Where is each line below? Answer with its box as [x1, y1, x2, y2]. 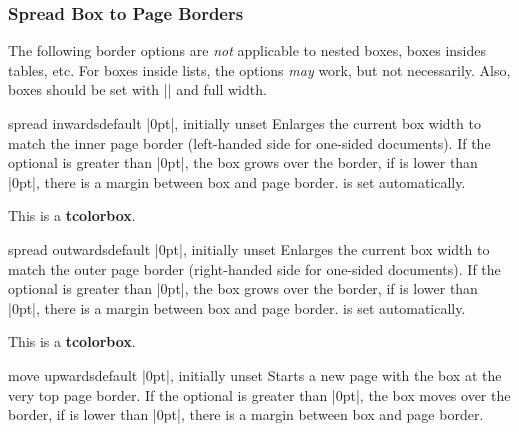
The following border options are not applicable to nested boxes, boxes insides [8, 40, 486, 61]
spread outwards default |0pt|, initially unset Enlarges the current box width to [8, 238, 490, 259]
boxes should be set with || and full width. [8, 79, 267, 100]
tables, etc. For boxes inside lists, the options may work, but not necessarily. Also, [8, 59, 511, 80]
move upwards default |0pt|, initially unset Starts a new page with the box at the [8, 364, 502, 385]
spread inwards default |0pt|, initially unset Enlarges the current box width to [8, 113, 481, 133]
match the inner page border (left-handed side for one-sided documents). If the [8, 132, 491, 153]
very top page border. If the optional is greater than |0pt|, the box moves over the [8, 384, 511, 405]
